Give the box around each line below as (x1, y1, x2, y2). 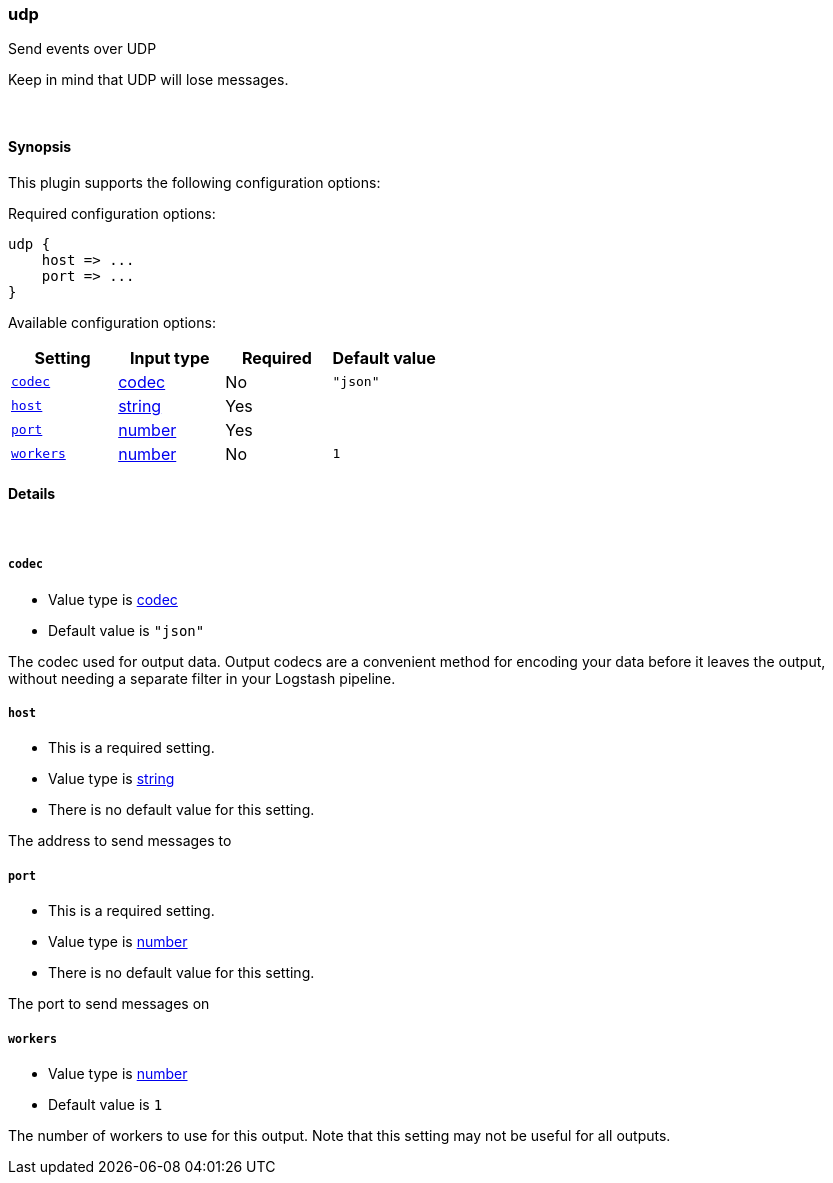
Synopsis (8, 137, 72, 155)
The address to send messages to (8, 832, 232, 850)
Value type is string (48, 770, 175, 788)
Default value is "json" (48, 621, 205, 639)
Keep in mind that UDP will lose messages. (8, 71, 289, 89)
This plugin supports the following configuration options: (8, 173, 381, 191)
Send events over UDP (8, 40, 157, 58)
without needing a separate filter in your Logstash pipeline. (8, 669, 396, 687)
